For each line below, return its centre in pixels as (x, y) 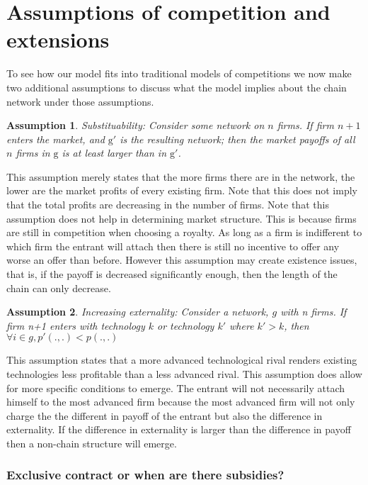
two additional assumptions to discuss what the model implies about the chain (177, 87)
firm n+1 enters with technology (76, 325)
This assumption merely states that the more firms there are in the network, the (181, 176)
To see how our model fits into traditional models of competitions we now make (179, 73)
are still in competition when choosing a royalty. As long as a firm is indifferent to (184, 232)
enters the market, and (56, 139)
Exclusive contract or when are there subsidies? (145, 475)
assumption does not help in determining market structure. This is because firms (182, 218)
